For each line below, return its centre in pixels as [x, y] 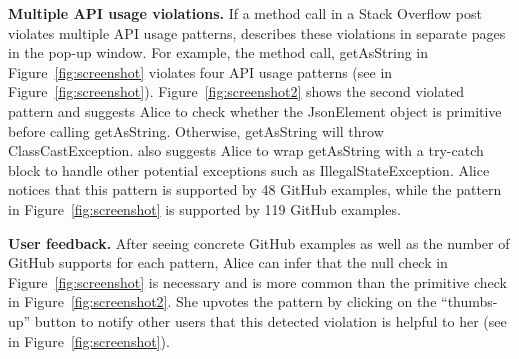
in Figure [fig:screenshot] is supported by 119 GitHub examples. [204, 208]
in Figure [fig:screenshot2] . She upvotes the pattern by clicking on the [222, 301]
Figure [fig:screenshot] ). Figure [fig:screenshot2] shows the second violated [236, 91]
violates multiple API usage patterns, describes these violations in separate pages [257, 32]
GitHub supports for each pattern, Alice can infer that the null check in [228, 262]
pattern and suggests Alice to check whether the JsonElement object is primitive [255, 110]
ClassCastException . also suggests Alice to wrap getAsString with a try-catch [246, 150]
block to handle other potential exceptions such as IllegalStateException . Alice [249, 169]
